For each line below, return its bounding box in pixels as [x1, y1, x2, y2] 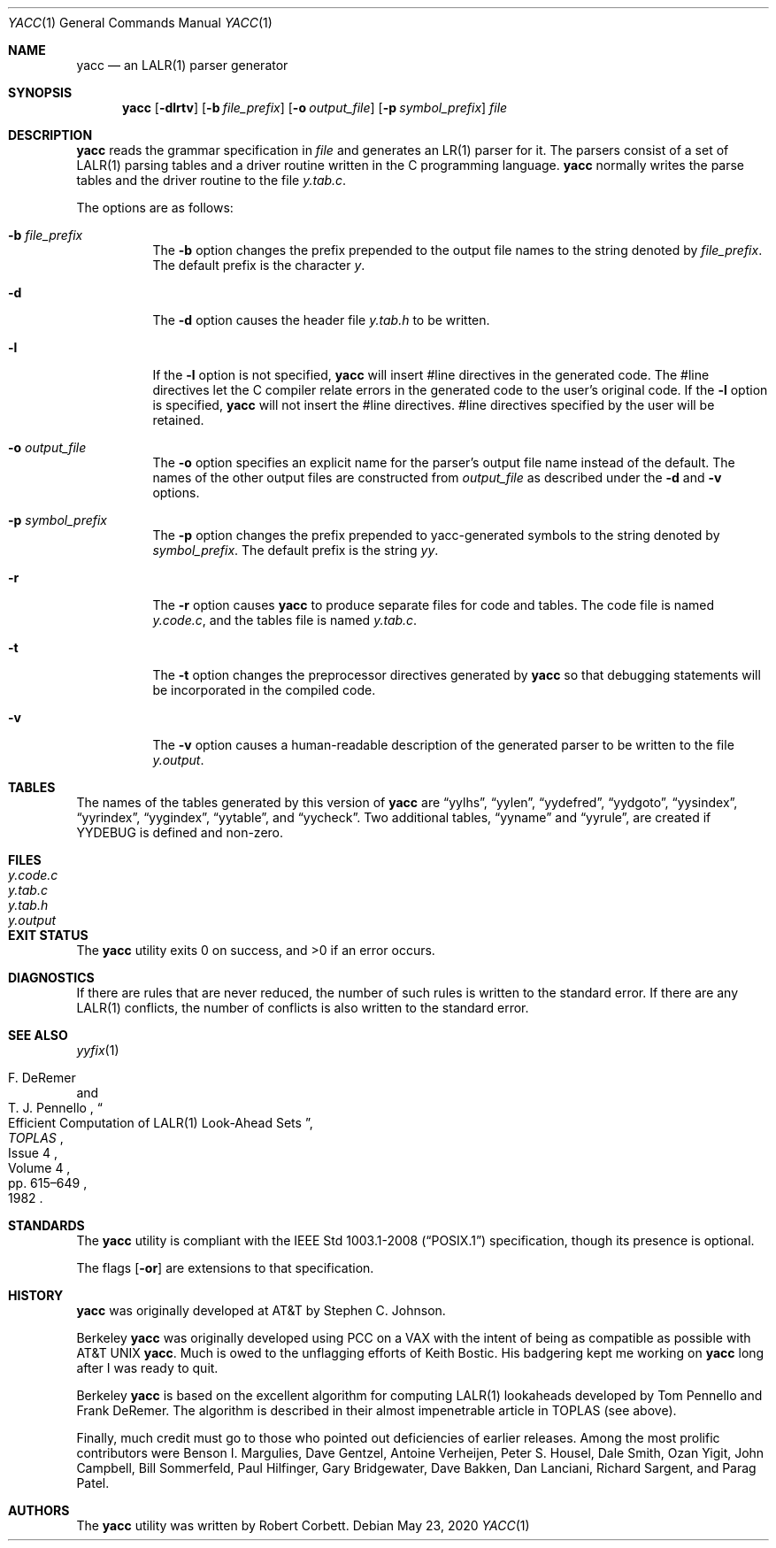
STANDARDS [8, 1218, 85, 1233]
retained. [152, 412, 204, 427]
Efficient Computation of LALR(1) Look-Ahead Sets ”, [8, 1115, 313, 1130]
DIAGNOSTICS [8, 970, 95, 985]
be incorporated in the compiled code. [152, 682, 376, 697]
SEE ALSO [8, 1028, 68, 1043]
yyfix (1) [76, 1043, 119, 1058]
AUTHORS [8, 1503, 70, 1518]
